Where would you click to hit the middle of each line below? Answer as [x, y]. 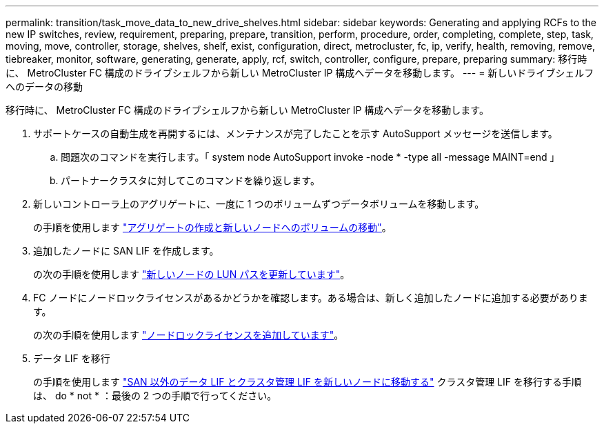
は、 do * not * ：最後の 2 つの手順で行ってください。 [155, 396]
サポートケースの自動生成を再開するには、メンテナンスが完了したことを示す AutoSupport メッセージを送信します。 [295, 133]
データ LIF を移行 [72, 358]
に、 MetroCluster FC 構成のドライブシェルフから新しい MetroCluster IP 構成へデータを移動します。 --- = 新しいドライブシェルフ [300, 73]
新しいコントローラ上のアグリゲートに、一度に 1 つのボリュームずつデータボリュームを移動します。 [259, 204]
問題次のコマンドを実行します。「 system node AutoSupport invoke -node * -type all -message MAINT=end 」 [310, 157]
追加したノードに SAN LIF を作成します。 [126, 251]
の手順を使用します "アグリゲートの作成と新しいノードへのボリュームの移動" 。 [212, 227]
